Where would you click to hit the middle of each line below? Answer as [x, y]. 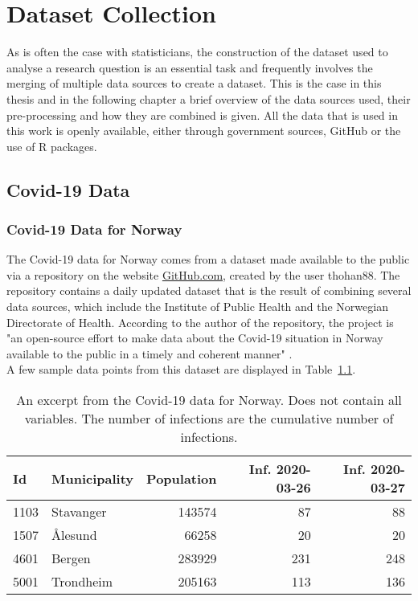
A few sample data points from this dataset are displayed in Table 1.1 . [181, 369]
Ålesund [74, 535]
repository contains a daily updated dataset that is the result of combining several [209, 290]
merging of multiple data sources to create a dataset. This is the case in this [194, 83]
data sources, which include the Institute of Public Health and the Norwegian [197, 307]
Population [182, 478]
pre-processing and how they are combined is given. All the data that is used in [202, 114]
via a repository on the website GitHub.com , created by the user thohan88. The [203, 274]
